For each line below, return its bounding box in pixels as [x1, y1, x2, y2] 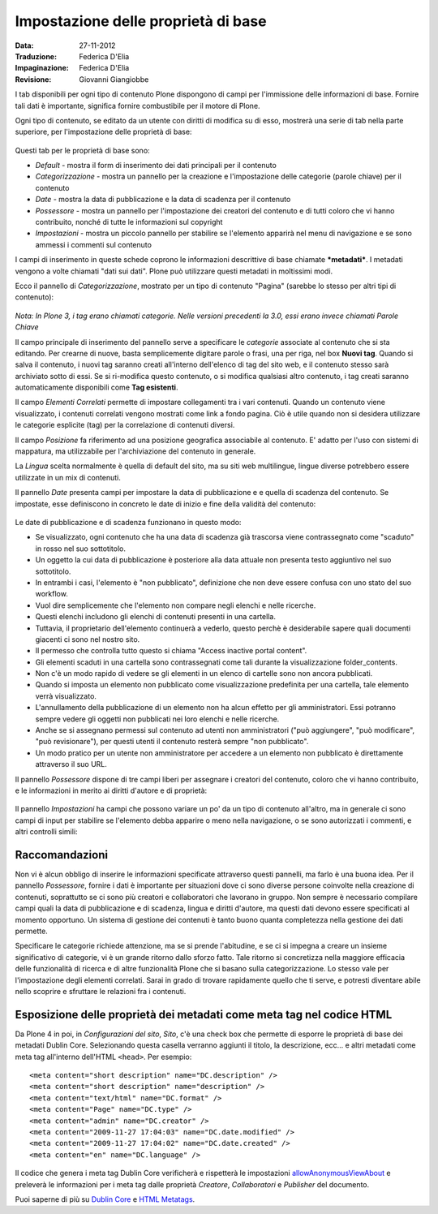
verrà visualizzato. [35, 691, 97, 701]
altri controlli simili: [15, 827, 78, 837]
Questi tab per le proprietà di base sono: [15, 145, 150, 155]
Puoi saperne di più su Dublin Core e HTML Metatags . [15, 1194, 195, 1204]
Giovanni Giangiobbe [79, 74, 149, 84]
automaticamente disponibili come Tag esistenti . [15, 382, 178, 393]
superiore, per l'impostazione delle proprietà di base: [15, 127, 192, 137]
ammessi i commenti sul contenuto [35, 239, 152, 249]
